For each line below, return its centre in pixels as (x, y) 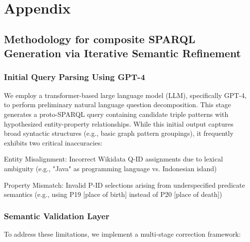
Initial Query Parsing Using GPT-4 (75, 77)
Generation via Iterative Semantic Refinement (123, 53)
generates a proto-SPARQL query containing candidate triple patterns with (116, 114)
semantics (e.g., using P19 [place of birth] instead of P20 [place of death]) (113, 194)
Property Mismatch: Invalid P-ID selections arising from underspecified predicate (125, 185)
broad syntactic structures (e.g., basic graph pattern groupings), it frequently (119, 133)
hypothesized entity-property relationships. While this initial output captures (119, 123)
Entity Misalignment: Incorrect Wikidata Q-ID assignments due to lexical (114, 159)
